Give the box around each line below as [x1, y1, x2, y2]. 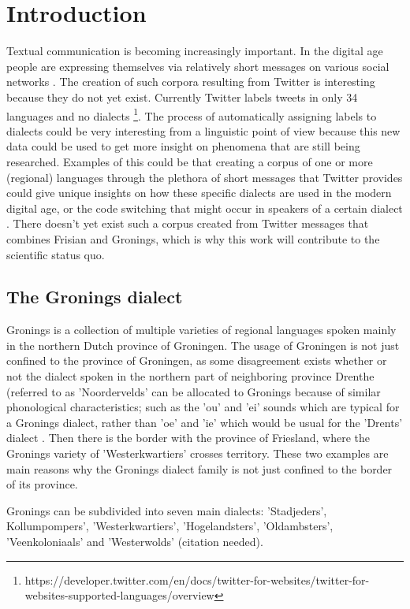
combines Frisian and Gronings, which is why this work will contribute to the [6, 230, 380, 247]
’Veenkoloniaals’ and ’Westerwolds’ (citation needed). [6, 533, 263, 550]
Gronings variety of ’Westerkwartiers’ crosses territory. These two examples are [6, 445, 389, 462]
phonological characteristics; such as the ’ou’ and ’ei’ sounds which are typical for [6, 399, 400, 415]
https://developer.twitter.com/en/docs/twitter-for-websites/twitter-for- [24, 571, 370, 588]
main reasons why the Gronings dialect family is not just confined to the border [6, 460, 393, 477]
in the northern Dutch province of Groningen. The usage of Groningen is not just [6, 336, 400, 353]
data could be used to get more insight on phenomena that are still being [6, 138, 360, 154]
